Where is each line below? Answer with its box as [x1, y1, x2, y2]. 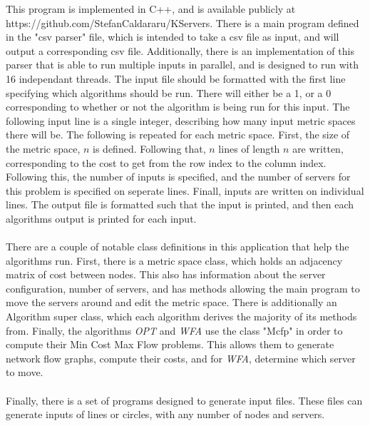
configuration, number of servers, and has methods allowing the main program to [6, 280, 360, 295]
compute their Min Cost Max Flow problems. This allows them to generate [6, 337, 334, 352]
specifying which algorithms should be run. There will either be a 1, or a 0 [6, 85, 332, 100]
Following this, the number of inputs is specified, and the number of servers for [6, 169, 351, 184]
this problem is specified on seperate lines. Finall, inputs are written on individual [6, 183, 364, 198]
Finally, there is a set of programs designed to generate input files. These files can [6, 392, 363, 407]
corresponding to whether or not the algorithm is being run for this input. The [6, 99, 350, 114]
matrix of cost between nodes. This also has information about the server [6, 267, 326, 282]
